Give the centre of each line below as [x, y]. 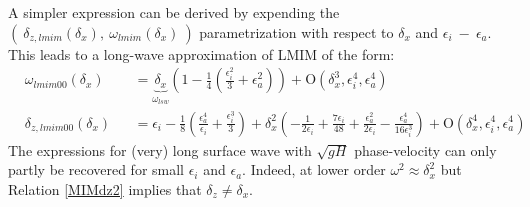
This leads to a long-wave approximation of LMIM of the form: [201, 53]
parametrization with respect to [296, 31]
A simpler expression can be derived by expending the [174, 12]
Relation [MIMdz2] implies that [105, 188]
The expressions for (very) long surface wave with [160, 149]
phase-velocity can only [425, 149]
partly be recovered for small [96, 169]
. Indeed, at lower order [314, 169]
